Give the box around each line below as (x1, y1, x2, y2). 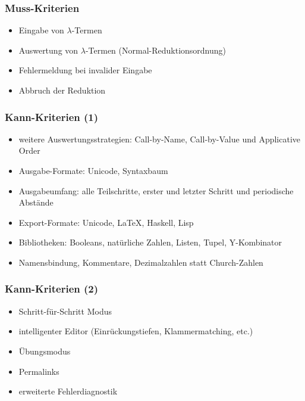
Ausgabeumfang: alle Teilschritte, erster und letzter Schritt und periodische (18, 184, 294, 197)
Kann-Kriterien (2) (5, 281, 99, 296)
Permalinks (18, 365, 59, 377)
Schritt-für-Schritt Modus (18, 304, 112, 317)
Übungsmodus (18, 344, 71, 357)
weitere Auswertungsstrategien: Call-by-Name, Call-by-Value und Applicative (18, 132, 301, 145)
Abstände (18, 196, 54, 209)
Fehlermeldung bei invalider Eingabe (18, 64, 152, 76)
